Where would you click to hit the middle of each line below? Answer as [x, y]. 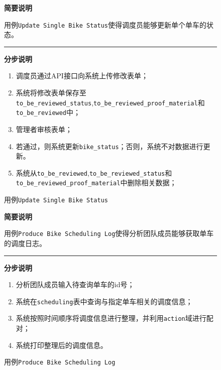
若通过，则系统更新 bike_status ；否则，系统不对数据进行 [109, 146]
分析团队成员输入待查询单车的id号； [75, 284]
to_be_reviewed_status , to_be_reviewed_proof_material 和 [110, 102]
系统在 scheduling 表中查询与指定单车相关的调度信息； [104, 301]
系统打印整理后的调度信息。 [62, 345]
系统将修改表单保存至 [51, 93]
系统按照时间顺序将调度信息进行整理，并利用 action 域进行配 [115, 318]
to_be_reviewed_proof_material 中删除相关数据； [96, 182]
